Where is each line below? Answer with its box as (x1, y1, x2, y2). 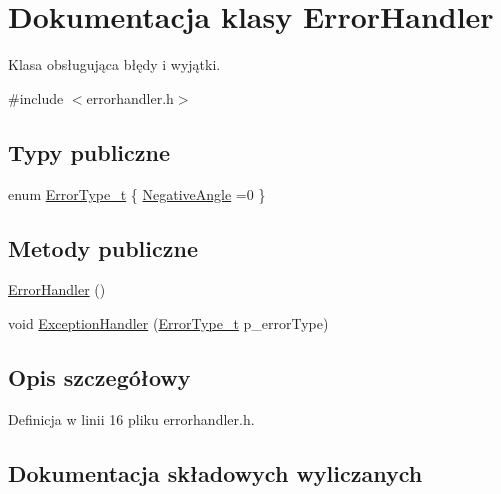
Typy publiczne (8, 136, 171, 167)
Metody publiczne (8, 232, 198, 263)
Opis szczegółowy (8, 361, 191, 392)
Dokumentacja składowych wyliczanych (8, 457, 423, 488)
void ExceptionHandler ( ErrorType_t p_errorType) (8, 312, 329, 333)
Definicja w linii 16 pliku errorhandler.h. (8, 408, 255, 429)
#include (8, 87, 64, 108)
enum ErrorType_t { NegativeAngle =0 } (8, 183, 266, 204)
